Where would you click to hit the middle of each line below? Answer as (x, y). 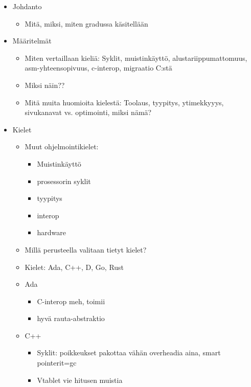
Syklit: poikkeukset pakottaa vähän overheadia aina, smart (129, 352)
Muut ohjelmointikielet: (62, 146)
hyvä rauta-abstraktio (71, 318)
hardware (51, 232)
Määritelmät (32, 41)
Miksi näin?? (45, 85)
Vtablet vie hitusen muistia (80, 380)
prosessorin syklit (64, 181)
